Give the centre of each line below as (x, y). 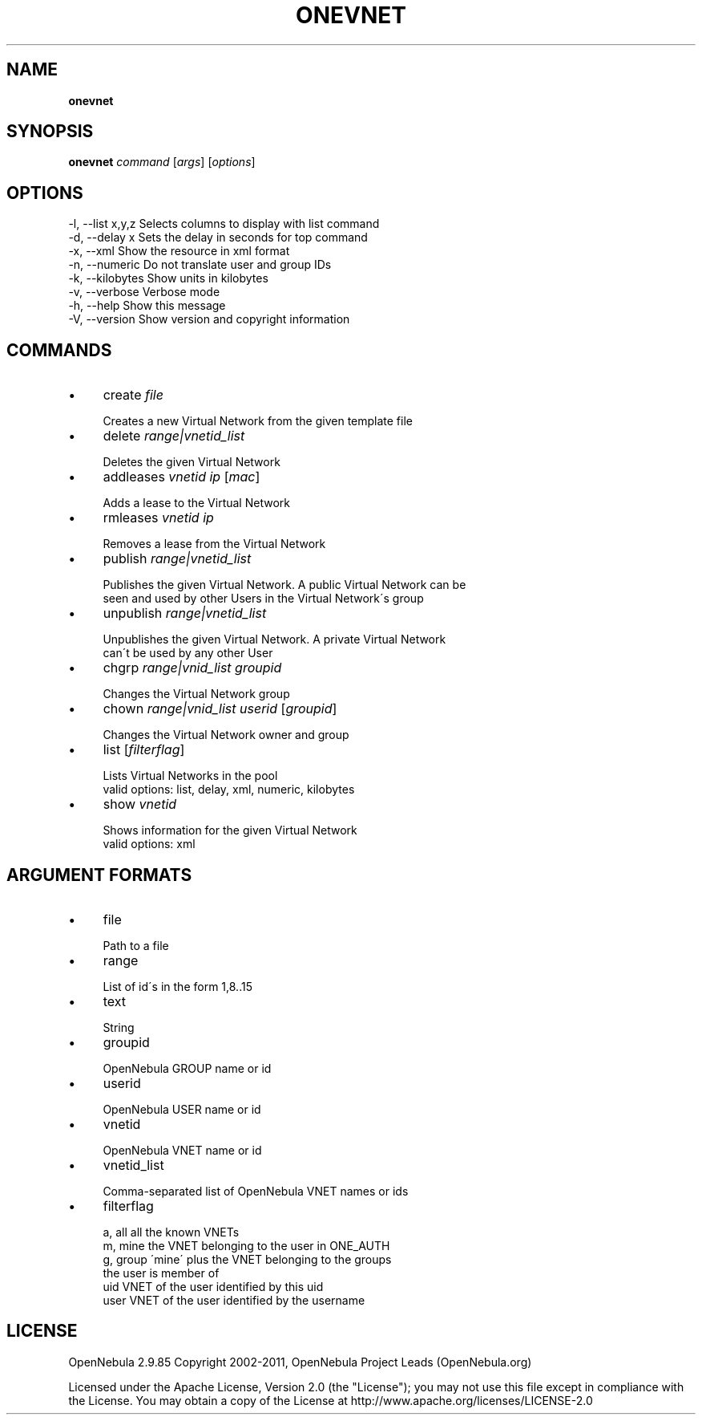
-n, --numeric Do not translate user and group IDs (200, 265)
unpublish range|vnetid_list (185, 613)
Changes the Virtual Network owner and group (226, 735)
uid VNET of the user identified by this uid (213, 1286)
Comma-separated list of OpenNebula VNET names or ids (256, 1191)
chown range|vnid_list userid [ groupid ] (220, 709)
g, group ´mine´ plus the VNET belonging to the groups (247, 1259)
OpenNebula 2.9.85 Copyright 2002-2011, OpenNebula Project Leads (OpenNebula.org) (300, 1362)
